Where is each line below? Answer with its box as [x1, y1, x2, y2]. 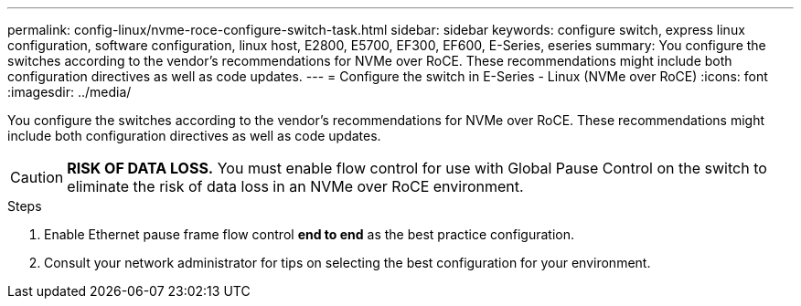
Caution [10, 168, 64, 186]
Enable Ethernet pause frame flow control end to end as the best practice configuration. [44, 227, 574, 242]
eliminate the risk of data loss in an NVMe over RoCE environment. [67, 177, 524, 195]
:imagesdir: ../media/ [7, 84, 132, 100]
